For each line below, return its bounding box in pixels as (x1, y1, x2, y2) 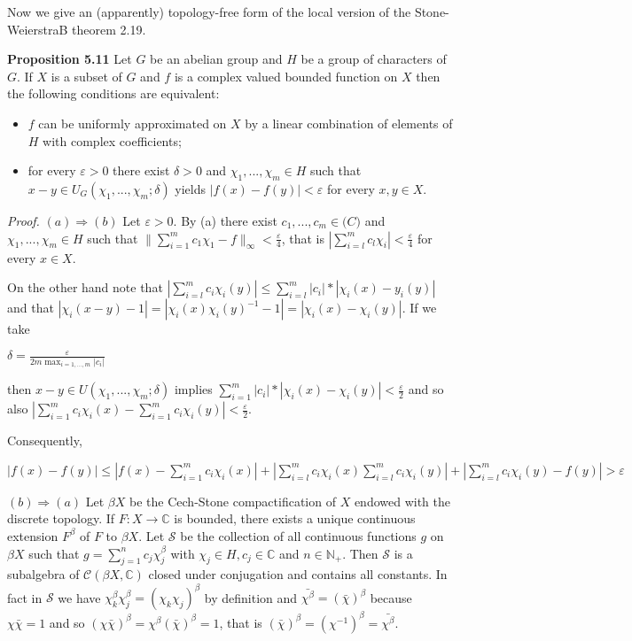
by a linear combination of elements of (245, 113, 453, 132)
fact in (7, 588, 43, 606)
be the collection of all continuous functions (180, 526, 417, 544)
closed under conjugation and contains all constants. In (148, 565, 448, 583)
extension (7, 526, 59, 544)
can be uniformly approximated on (38, 113, 227, 132)
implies (174, 380, 213, 398)
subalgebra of (7, 565, 80, 583)
